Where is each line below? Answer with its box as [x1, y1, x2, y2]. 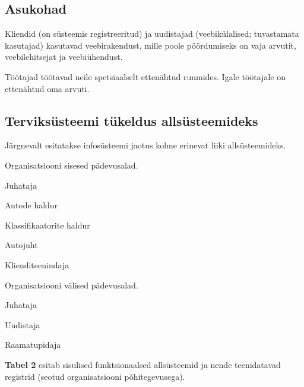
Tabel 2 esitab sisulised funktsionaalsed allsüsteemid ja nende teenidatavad [5, 358, 281, 370]
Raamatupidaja [5, 338, 61, 351]
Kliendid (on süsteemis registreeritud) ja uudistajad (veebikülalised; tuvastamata [5, 27, 299, 40]
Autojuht [5, 239, 38, 251]
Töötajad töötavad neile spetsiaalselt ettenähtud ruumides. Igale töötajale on [5, 70, 286, 83]
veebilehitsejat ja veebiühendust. [5, 50, 123, 63]
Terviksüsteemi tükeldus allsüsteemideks [5, 111, 258, 129]
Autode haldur [5, 199, 58, 211]
